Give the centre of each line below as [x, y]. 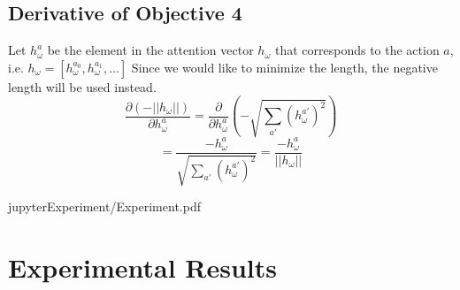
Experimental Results [142, 267]
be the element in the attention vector [150, 50]
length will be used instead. [82, 86]
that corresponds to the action [357, 50]
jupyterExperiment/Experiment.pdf [104, 206]
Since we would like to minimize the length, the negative [284, 67]
